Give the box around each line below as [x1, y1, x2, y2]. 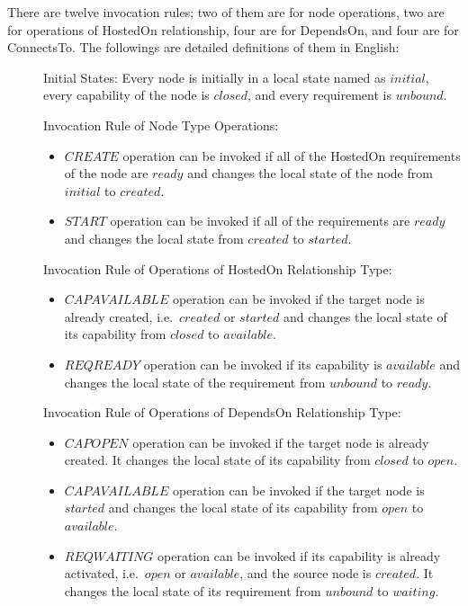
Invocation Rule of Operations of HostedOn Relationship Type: [43, 259, 392, 278]
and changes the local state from [64, 228, 244, 247]
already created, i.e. [64, 307, 174, 325]
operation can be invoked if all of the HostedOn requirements [122, 146, 461, 165]
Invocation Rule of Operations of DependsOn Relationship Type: [43, 403, 401, 422]
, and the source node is [239, 564, 372, 583]
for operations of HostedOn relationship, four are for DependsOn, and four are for [7, 20, 459, 39]
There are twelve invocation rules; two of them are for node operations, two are [7, 3, 445, 21]
